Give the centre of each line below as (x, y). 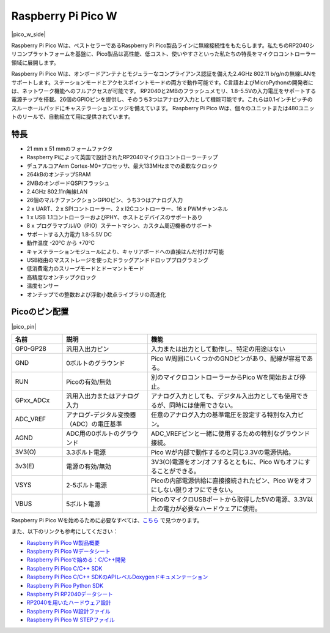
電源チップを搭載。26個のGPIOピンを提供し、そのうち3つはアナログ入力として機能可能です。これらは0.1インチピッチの (162, 99)
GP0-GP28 (31, 348)
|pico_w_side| (28, 34)
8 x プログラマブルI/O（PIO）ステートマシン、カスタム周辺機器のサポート (120, 226)
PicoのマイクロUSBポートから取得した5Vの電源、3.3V (229, 499)
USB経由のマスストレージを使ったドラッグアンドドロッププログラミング (118, 260)
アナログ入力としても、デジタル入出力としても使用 (223, 396)
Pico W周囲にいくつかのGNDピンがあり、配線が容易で (229, 358)
